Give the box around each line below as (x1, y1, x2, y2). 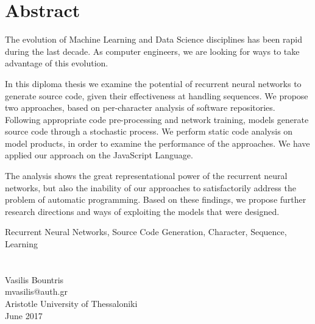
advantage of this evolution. (5, 57, 108, 69)
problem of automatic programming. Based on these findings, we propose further (5, 193, 306, 206)
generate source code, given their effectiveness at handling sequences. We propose (5, 89, 308, 102)
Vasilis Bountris (5, 273, 64, 286)
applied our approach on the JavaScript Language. (5, 149, 193, 161)
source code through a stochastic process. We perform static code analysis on (5, 125, 293, 138)
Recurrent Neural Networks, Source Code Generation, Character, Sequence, (5, 225, 287, 238)
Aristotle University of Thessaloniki (5, 297, 138, 309)
